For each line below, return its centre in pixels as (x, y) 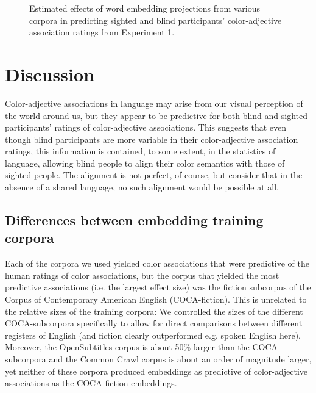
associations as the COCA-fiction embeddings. (91, 383)
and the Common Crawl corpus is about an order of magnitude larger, (180, 359)
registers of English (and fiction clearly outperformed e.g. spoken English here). (153, 335)
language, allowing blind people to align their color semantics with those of (145, 163)
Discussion (50, 74)
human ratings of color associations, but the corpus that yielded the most (142, 275)
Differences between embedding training (134, 220)
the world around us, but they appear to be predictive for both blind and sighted (156, 115)
